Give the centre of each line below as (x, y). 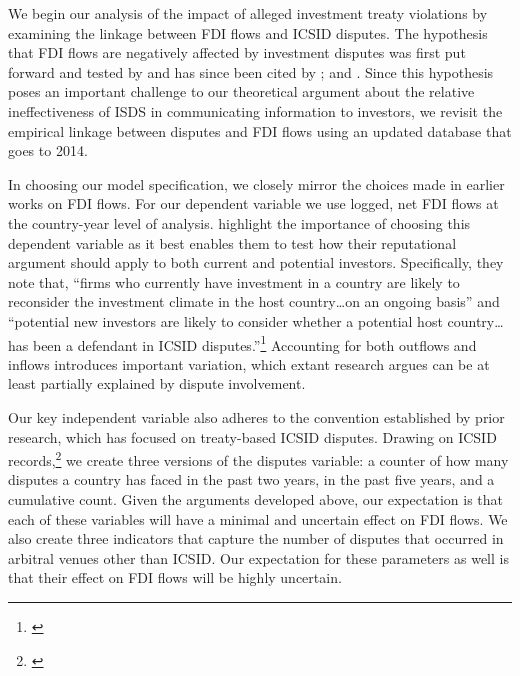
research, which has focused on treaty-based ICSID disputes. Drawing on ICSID (252, 436)
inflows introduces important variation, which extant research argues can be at (249, 363)
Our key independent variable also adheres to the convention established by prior (256, 416)
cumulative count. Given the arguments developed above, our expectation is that (255, 498)
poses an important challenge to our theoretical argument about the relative (241, 91)
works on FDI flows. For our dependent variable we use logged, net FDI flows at (253, 203)
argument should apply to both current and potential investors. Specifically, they (256, 262)
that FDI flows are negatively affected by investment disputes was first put (237, 52)
